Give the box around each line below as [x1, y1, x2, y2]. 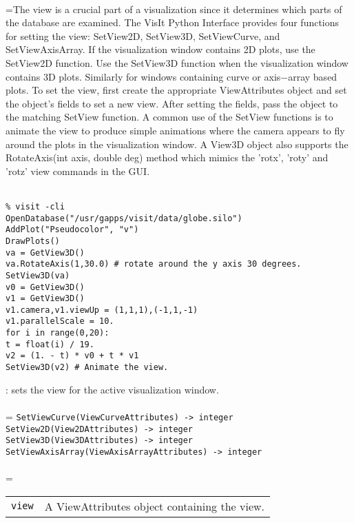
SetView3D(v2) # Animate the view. [6, 362, 169, 373]
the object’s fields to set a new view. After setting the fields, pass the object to [6, 96, 338, 110]
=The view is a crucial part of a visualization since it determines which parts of [6, 1, 342, 16]
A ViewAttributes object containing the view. [44, 498, 264, 514]
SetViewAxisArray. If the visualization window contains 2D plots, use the [6, 42, 315, 57]
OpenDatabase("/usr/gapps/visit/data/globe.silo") [6, 213, 242, 223]
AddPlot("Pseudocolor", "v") [6, 225, 139, 235]
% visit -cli [6, 201, 65, 212]
